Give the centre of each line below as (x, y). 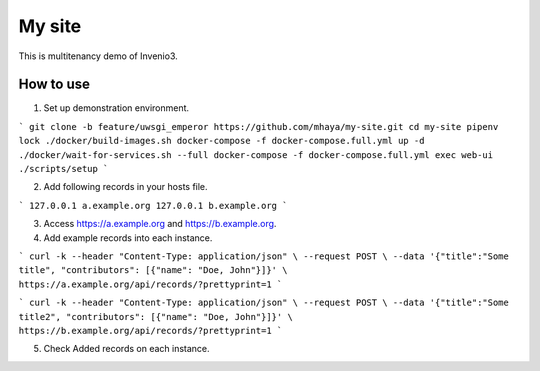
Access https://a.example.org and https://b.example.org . (160, 224)
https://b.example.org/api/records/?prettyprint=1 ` (150, 330)
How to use (54, 84)
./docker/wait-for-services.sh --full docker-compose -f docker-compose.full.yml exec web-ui (256, 154)
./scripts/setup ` (63, 169)
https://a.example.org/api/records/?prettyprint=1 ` (150, 284)
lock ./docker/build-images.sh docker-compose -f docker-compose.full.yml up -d (221, 141)
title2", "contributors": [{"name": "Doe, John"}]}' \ (156, 316)
